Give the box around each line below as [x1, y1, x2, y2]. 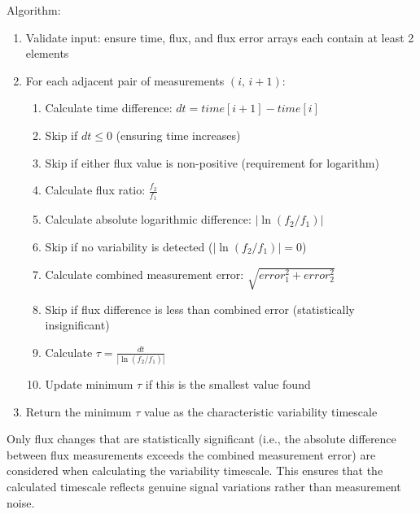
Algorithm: [7, 2, 61, 18]
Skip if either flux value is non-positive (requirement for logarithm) [45, 154, 379, 171]
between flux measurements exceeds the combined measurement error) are [7, 446, 376, 463]
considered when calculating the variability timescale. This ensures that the [7, 462, 383, 479]
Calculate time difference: [45, 99, 173, 116]
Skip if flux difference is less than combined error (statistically [45, 300, 355, 317]
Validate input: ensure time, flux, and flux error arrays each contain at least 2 [25, 28, 414, 46]
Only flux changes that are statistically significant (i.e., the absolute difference [7, 430, 396, 447]
